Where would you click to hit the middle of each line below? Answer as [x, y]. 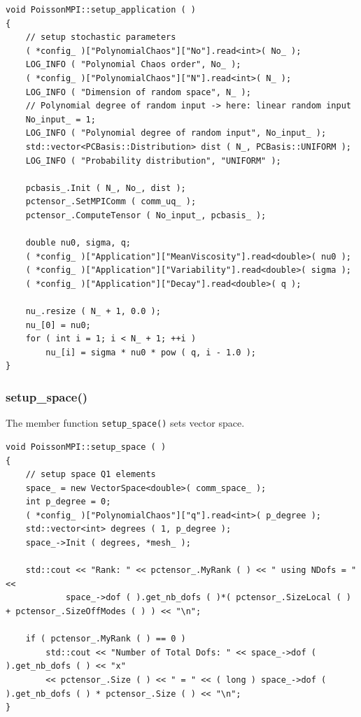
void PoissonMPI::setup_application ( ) [101, 10]
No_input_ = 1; [61, 119]
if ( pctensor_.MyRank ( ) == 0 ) [106, 639]
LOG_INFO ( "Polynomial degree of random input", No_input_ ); [176, 133]
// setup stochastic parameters [101, 37]
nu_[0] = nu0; [58, 325]
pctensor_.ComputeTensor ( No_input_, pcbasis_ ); [146, 215]
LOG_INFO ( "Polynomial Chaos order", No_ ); [133, 65]
